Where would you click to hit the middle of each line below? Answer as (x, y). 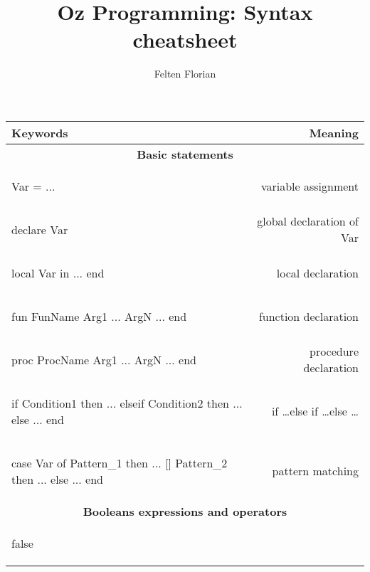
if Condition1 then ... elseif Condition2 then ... (127, 403)
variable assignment (310, 186)
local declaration (317, 272)
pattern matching (315, 471)
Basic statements (185, 154)
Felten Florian (185, 74)
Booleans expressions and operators (185, 511)
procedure (334, 351)
